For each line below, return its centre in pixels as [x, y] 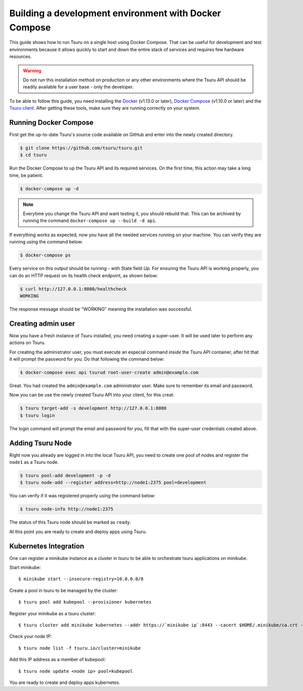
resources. [20, 57]
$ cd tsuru [33, 155]
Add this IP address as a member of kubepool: [58, 660]
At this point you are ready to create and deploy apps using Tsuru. [78, 532]
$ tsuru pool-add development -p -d [65, 476]
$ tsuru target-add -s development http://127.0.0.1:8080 [93, 408]
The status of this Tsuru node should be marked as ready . [70, 522]
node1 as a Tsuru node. [34, 462]
